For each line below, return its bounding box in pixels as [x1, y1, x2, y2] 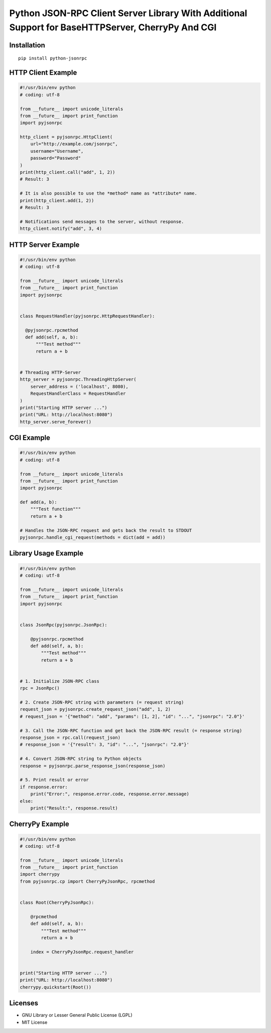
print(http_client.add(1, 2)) [20, 197, 94, 203]
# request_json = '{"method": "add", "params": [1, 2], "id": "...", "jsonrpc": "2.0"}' [20, 713, 245, 719]
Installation [9, 41, 45, 49]
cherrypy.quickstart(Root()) [20, 984, 92, 990]
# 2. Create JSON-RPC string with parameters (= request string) [20, 700, 184, 705]
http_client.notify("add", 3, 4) [20, 226, 102, 232]
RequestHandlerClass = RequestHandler [30, 391, 126, 396]
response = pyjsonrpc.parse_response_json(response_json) [20, 763, 166, 769]
